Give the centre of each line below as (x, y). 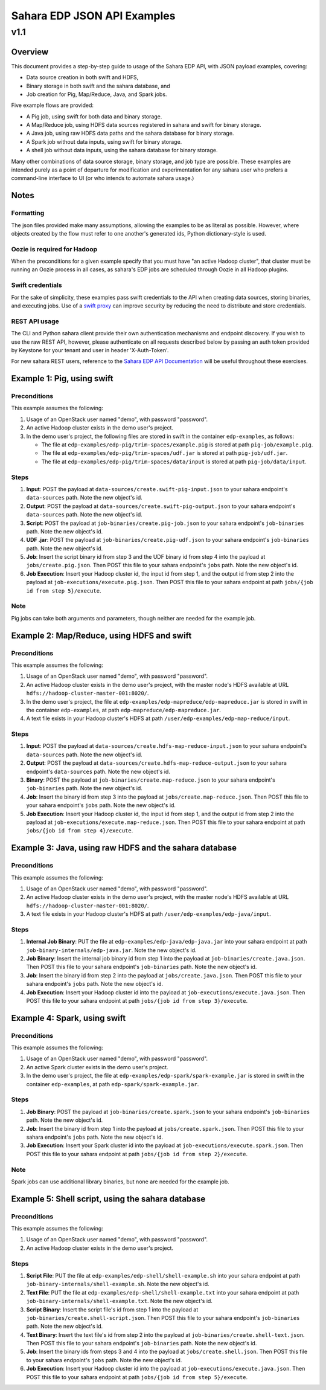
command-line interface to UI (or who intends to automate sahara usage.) (103, 178)
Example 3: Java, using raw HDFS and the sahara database (124, 848)
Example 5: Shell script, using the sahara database (108, 1199)
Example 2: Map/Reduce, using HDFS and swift (101, 635)
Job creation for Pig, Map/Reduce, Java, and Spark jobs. (97, 94)
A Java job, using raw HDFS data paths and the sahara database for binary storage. (130, 134)
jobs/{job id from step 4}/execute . (80, 831)
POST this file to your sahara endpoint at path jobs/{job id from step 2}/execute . (137, 1154)
